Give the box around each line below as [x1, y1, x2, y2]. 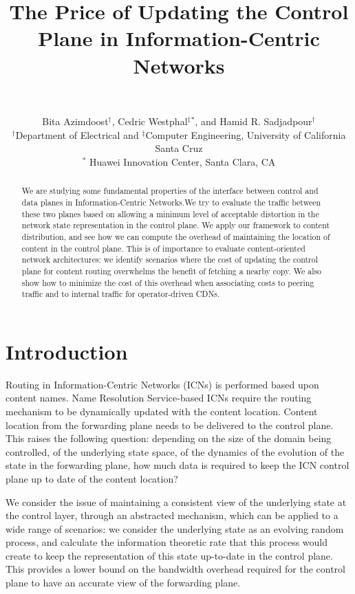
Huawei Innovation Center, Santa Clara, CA [89, 154, 276, 168]
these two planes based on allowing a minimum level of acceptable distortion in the [21, 208, 319, 219]
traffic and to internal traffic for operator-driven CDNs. [21, 288, 220, 300]
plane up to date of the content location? [6, 471, 178, 485]
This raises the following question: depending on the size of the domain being [6, 431, 332, 445]
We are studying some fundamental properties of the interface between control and [21, 185, 319, 197]
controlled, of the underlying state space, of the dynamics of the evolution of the [6, 444, 345, 459]
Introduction [6, 337, 128, 365]
